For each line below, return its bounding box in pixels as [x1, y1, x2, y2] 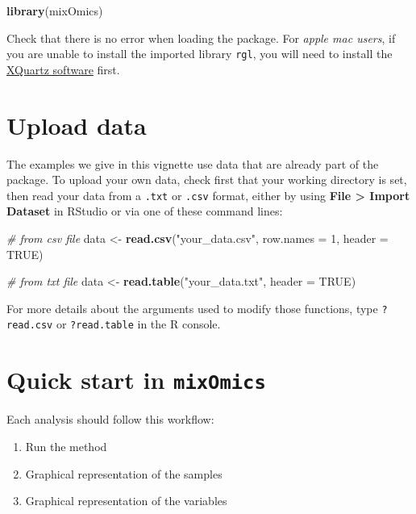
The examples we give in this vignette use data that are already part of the [6, 155, 379, 172]
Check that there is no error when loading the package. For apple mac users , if [6, 29, 396, 46]
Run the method [25, 437, 107, 454]
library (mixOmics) [6, 2, 103, 19]
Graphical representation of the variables [25, 492, 227, 509]
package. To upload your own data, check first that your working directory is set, [6, 171, 407, 188]
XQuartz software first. [6, 61, 120, 77]
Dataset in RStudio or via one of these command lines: [6, 203, 283, 219]
